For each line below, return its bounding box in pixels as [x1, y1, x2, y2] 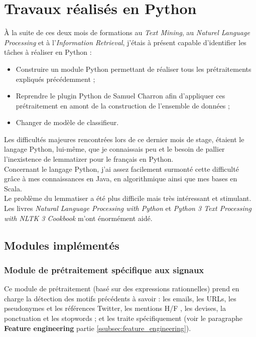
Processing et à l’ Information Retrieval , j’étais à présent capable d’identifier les [4, 37, 246, 47]
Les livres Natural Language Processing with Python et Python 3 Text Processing [4, 203, 252, 213]
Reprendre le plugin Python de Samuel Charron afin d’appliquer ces [16, 90, 225, 101]
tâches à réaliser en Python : [4, 47, 92, 57]
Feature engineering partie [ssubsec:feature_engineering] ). [4, 322, 191, 333]
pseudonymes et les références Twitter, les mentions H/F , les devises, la [4, 303, 226, 313]
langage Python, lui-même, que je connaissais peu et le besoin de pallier [4, 144, 225, 154]
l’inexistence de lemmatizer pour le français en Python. [4, 154, 174, 164]
